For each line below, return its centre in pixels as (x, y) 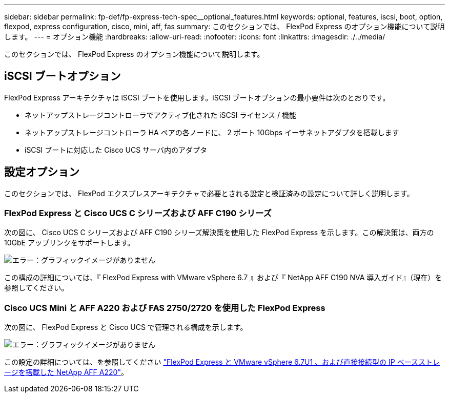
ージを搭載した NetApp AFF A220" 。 (66, 372)
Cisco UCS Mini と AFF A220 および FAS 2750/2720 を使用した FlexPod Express (165, 308)
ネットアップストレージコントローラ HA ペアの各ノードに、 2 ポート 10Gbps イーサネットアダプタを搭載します (212, 132)
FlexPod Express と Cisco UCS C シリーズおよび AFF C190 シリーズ (138, 213)
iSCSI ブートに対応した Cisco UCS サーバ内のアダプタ (116, 150)
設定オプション (42, 172)
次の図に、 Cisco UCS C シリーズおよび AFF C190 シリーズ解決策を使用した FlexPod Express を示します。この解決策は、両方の (219, 233)
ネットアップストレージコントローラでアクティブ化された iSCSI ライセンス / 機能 (161, 115)
